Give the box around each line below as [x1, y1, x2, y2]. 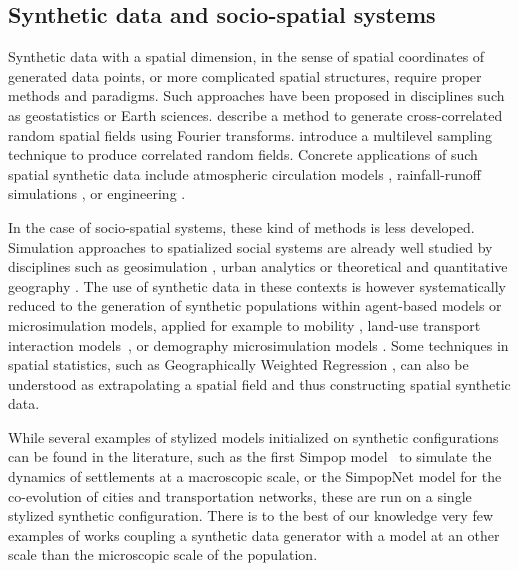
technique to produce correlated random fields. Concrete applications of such [8, 144, 478, 165]
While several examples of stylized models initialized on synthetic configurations [8, 426, 499, 447]
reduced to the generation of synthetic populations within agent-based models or [8, 295, 502, 316]
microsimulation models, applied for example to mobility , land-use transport [8, 314, 481, 335]
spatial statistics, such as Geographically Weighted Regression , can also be [8, 354, 469, 375]
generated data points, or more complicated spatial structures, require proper [8, 65, 482, 86]
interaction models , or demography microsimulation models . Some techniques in [8, 334, 509, 355]
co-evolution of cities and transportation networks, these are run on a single [8, 485, 472, 506]
